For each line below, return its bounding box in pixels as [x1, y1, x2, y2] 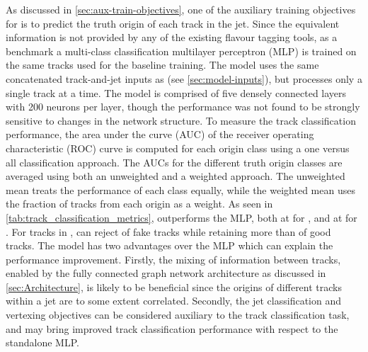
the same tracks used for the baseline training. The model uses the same [6, 57, 319, 72]
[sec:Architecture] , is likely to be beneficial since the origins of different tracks [6, 279, 343, 294]
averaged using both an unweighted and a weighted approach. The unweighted [6, 169, 345, 183]
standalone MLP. [6, 335, 79, 350]
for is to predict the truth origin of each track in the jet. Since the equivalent [6, 16, 340, 30]
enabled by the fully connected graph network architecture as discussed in [6, 266, 326, 280]
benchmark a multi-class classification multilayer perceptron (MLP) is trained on [6, 43, 357, 58]
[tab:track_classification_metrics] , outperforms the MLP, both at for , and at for [6, 210, 357, 225]
